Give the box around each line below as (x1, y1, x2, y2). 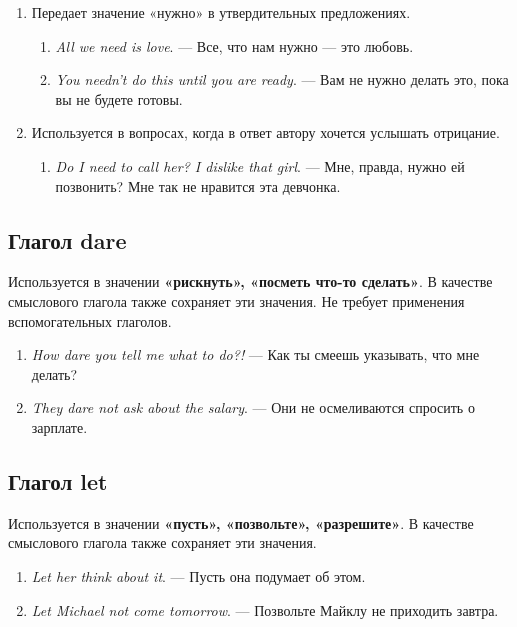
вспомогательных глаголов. (8, 310, 172, 331)
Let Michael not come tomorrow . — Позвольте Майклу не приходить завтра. (31, 599, 499, 620)
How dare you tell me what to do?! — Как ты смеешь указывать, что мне (31, 344, 480, 365)
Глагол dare (8, 224, 127, 255)
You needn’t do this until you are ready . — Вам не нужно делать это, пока (55, 69, 509, 90)
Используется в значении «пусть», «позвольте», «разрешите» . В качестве (8, 512, 474, 533)
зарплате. (31, 416, 88, 437)
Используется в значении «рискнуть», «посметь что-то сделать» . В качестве (8, 271, 493, 292)
